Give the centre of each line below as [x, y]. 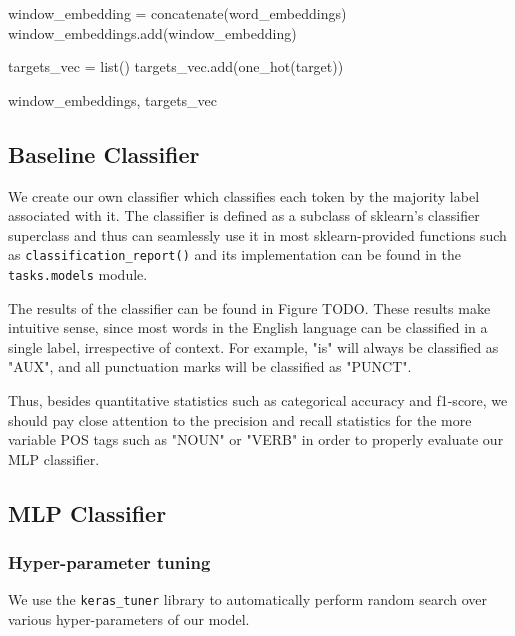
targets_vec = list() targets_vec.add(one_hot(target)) [176, 66]
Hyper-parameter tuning [109, 562]
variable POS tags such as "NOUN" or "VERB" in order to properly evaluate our [256, 439]
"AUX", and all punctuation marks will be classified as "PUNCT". [210, 366]
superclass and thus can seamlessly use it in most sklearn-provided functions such [257, 234]
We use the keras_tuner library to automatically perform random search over [247, 599]
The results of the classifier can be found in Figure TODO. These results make [249, 307]
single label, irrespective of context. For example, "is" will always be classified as [253, 346]
